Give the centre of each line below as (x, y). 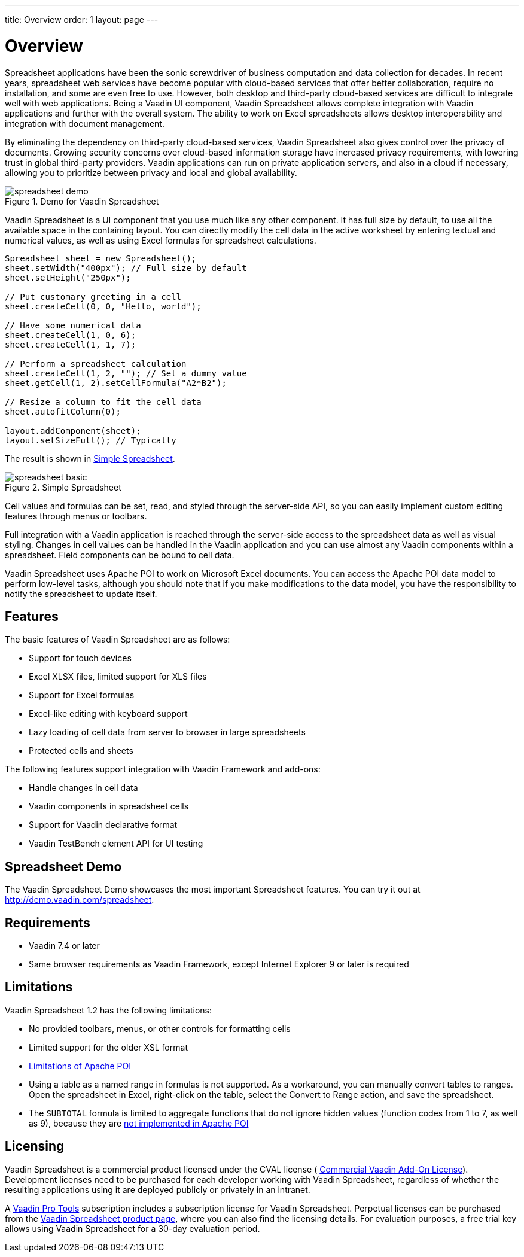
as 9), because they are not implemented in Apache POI (139, 1123)
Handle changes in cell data (83, 788)
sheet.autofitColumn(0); (63, 411)
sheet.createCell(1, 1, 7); (71, 344)
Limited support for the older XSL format (108, 1047)
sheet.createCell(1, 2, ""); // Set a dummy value (126, 373)
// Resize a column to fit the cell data (103, 402)
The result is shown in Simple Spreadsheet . (90, 458)
